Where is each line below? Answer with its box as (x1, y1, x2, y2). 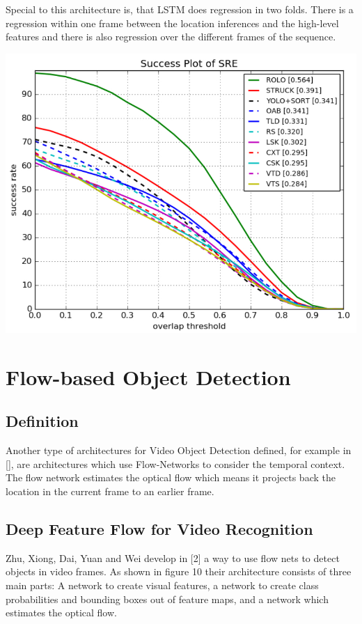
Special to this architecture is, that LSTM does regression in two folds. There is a (6, 2, 354, 16)
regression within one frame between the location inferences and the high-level (6, 15, 339, 30)
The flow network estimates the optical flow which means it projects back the (6, 470, 336, 485)
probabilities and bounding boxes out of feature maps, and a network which (6, 591, 329, 606)
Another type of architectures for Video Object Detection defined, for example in (6, 443, 352, 458)
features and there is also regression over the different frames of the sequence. (6, 29, 336, 44)
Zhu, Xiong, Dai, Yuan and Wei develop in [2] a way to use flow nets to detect (6, 550, 340, 565)
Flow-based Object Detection (6, 362, 291, 391)
